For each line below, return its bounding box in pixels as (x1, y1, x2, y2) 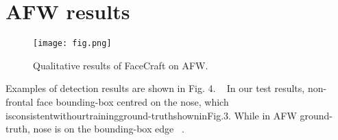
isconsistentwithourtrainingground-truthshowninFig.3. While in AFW (5, 108, 297, 122)
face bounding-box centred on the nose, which (36, 94, 229, 108)
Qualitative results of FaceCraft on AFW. (33, 58, 208, 72)
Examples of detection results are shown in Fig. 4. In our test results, (5, 81, 305, 95)
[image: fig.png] (33, 38, 112, 49)
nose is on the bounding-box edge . (33, 121, 184, 136)
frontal (5, 94, 34, 108)
